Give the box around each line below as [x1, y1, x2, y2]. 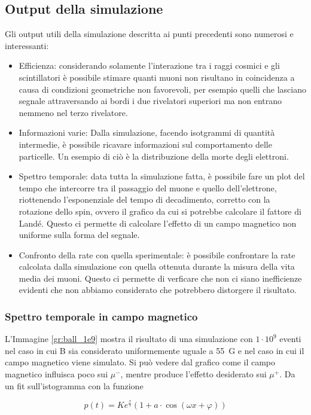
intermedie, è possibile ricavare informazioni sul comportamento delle [19, 138, 272, 150]
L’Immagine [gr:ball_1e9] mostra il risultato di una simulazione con [5, 332, 253, 345]
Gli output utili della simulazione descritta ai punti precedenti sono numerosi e [5, 28, 294, 40]
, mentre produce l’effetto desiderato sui [120, 368, 267, 380]
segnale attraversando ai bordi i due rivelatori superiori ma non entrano [19, 94, 282, 107]
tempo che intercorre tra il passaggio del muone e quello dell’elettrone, [19, 181, 277, 194]
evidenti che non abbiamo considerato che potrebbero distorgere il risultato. [19, 283, 297, 296]
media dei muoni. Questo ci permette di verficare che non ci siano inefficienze [19, 271, 302, 284]
